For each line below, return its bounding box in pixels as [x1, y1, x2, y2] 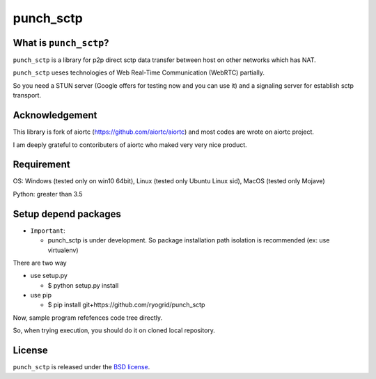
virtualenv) [47, 246, 79, 254]
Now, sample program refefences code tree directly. [13, 314, 163, 322]
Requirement [13, 159, 71, 171]
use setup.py [30, 272, 68, 280]
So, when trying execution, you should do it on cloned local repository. [13, 326, 216, 334]
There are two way [13, 258, 67, 267]
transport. [13, 91, 42, 100]
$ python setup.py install [47, 281, 119, 289]
